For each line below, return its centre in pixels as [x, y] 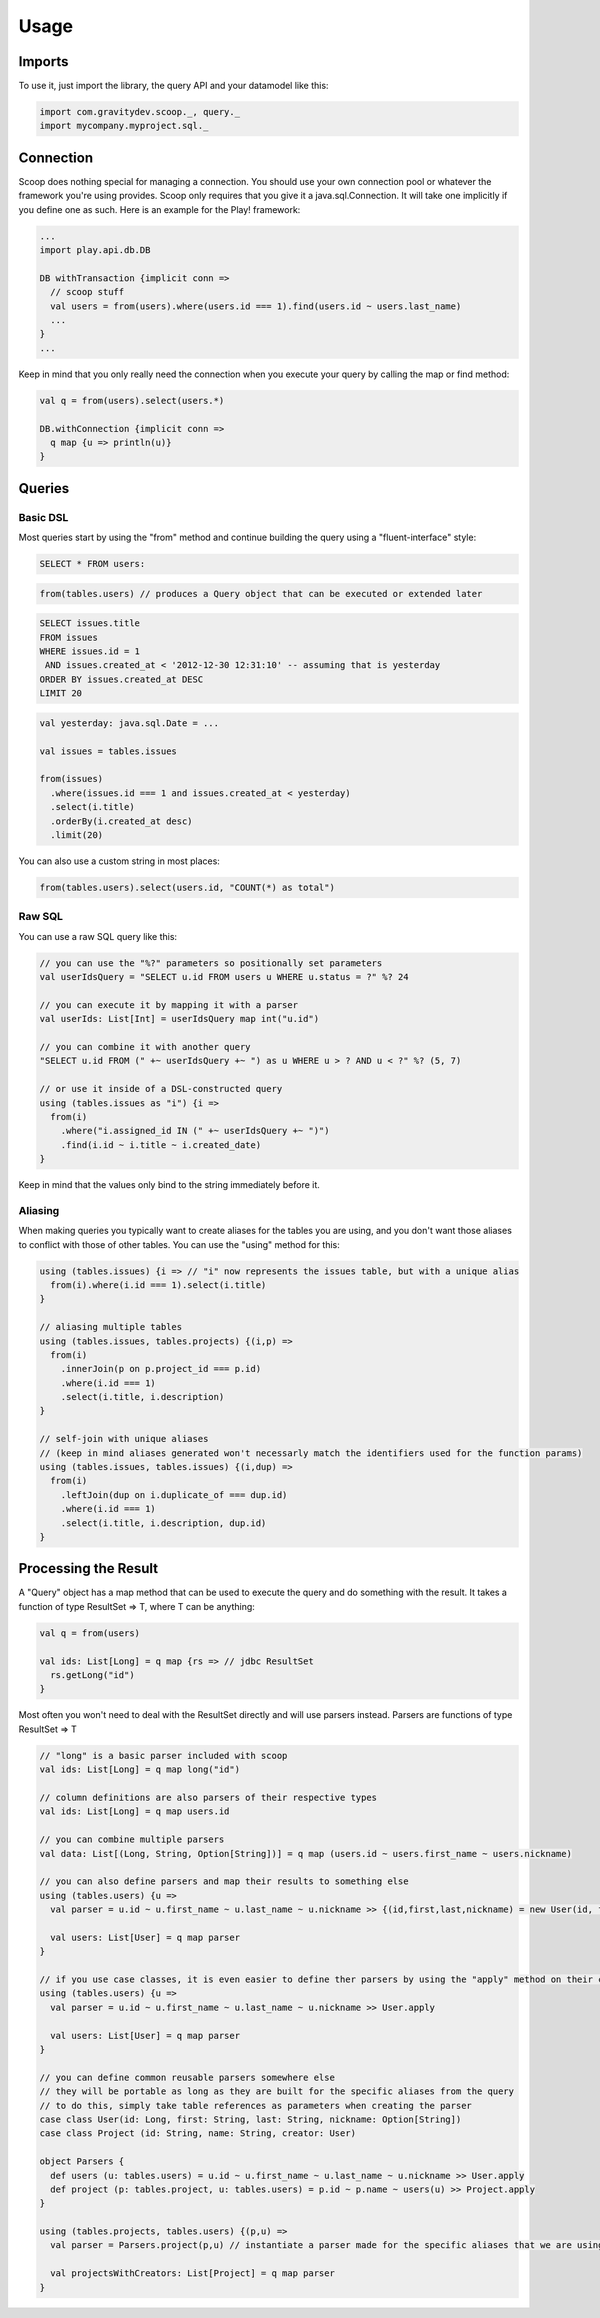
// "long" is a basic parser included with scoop [163, 1755]
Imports [43, 61]
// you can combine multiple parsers [132, 1839]
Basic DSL [43, 517]
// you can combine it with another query [145, 1046]
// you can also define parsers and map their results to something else [224, 1881]
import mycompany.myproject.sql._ [124, 126]
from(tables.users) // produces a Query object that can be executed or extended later [261, 593]
